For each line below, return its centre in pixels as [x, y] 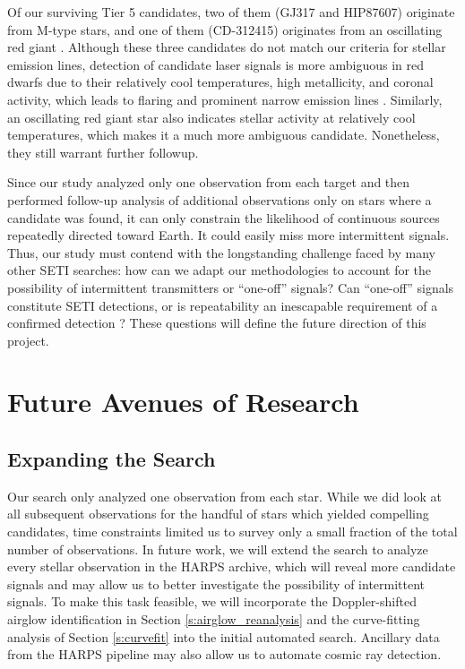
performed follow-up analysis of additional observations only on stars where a [220, 199]
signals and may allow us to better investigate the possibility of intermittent [216, 583]
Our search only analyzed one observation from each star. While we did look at [224, 496]
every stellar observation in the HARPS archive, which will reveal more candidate [232, 566]
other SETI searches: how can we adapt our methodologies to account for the [220, 270]
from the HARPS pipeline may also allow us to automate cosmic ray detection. [224, 654]
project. [28, 340]
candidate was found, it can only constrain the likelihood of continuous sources [224, 217]
